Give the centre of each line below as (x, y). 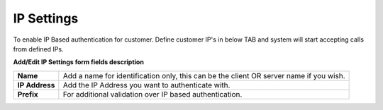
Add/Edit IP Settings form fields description (79, 62)
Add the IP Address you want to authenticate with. (146, 85)
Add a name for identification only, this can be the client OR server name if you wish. (204, 75)
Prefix (28, 94)
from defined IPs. (38, 49)
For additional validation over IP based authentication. (152, 94)
